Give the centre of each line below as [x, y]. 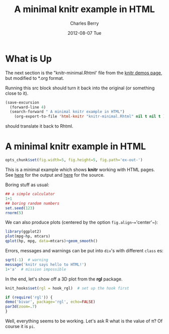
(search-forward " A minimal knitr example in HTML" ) [67, 112]
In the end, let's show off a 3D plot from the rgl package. [64, 279]
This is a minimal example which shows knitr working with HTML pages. [80, 170]
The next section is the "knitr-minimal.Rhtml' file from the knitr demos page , [84, 73]
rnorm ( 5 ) [14, 213]
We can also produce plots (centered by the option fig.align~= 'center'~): [82, 222]
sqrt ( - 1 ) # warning [27, 260]
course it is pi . [20, 326]
